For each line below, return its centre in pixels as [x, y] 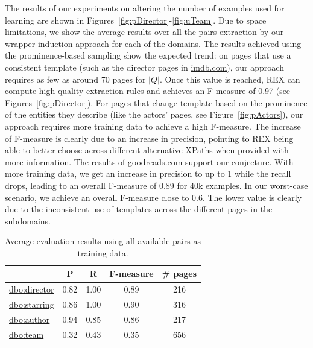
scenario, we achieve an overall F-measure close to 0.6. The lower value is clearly [153, 197]
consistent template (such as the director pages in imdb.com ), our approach [144, 67]
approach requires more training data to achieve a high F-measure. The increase [153, 126]
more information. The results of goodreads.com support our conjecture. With [149, 161]
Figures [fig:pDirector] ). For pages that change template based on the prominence [156, 102]
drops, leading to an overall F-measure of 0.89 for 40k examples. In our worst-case [156, 185]
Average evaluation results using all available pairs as [103, 241]
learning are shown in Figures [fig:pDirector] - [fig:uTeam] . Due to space [136, 20]
